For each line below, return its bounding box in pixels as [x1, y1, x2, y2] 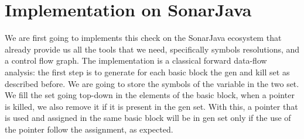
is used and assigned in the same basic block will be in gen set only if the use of [5, 112, 291, 124]
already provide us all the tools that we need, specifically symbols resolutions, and [5, 43, 300, 55]
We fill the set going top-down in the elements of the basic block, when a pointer [5, 89, 295, 101]
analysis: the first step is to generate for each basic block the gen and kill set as [5, 65, 290, 78]
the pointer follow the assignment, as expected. [5, 123, 173, 135]
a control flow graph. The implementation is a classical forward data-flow [5, 54, 267, 67]
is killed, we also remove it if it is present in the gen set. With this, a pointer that [5, 100, 298, 112]
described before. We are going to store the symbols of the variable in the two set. [5, 77, 299, 89]
